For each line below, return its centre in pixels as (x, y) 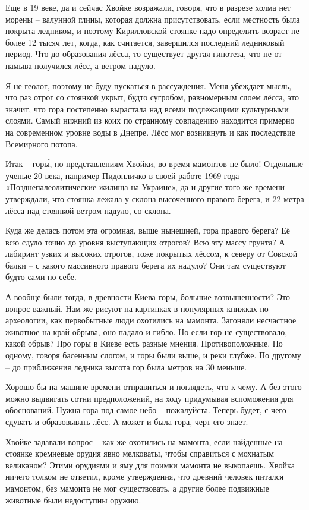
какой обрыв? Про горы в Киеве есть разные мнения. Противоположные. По (144, 343)
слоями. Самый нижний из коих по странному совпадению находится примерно (150, 120)
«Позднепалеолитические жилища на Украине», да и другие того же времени (145, 187)
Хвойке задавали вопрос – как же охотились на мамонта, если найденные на (144, 441)
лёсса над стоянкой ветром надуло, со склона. (88, 210)
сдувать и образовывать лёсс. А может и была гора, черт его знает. (127, 421)
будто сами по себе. (41, 277)
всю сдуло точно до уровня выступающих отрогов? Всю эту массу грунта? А (145, 242)
